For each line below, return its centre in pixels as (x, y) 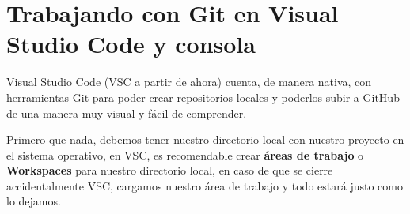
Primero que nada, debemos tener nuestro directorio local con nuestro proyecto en (205, 139)
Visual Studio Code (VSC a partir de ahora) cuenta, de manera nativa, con (189, 82)
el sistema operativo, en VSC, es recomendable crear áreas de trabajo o (185, 154)
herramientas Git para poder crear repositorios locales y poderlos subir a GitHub (203, 97)
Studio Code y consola (131, 44)
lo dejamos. (34, 201)
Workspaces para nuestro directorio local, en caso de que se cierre (170, 170)
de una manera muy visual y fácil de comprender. (127, 113)
